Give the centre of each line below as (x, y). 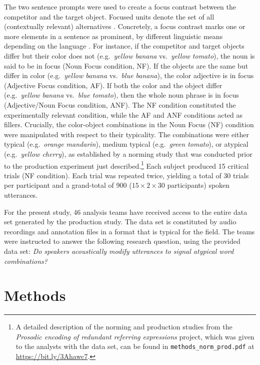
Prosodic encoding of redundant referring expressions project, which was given (135, 336)
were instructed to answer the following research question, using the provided (122, 241)
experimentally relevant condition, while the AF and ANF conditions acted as (123, 114)
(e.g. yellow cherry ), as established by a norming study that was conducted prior (128, 153)
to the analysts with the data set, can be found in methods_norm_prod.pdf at (135, 346)
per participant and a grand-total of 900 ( (68, 185)
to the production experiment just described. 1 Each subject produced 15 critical (126, 165)
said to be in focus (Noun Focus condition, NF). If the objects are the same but (126, 65)
